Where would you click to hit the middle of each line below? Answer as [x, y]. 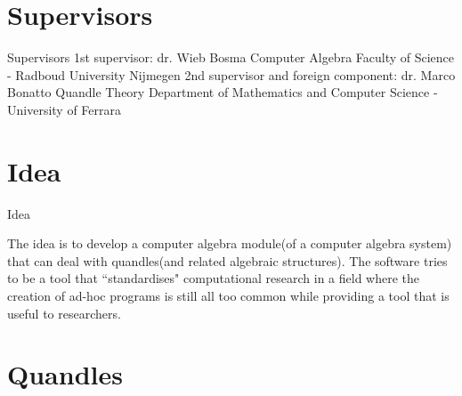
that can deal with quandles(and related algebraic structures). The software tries [227, 260]
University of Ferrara [65, 109]
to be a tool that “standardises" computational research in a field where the [214, 278]
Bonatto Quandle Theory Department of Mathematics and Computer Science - [223, 92]
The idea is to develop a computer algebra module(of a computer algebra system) [230, 243]
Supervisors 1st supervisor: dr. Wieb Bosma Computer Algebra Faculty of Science [231, 57]
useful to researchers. [64, 313]
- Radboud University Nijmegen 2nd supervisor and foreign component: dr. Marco [231, 74]
